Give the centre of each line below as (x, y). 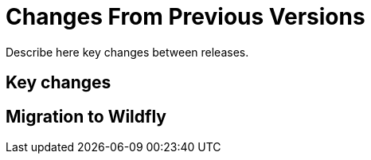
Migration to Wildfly (86, 116)
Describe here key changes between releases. (127, 52)
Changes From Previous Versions (185, 17)
